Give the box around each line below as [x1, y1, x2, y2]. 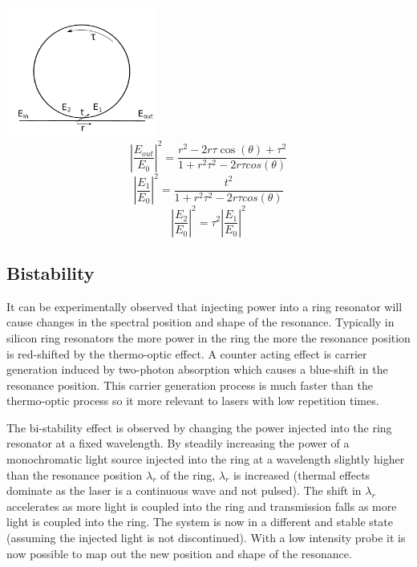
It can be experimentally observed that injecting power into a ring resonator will [6, 298, 403, 314]
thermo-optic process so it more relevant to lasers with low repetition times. [6, 392, 379, 409]
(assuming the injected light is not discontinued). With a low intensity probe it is [6, 529, 406, 546]
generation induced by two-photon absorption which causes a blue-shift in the [6, 361, 388, 378]
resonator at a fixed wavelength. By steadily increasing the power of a [6, 435, 350, 452]
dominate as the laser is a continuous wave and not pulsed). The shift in [6, 482, 362, 499]
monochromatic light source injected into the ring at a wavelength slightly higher [6, 451, 405, 468]
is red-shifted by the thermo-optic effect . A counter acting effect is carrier [6, 345, 367, 362]
